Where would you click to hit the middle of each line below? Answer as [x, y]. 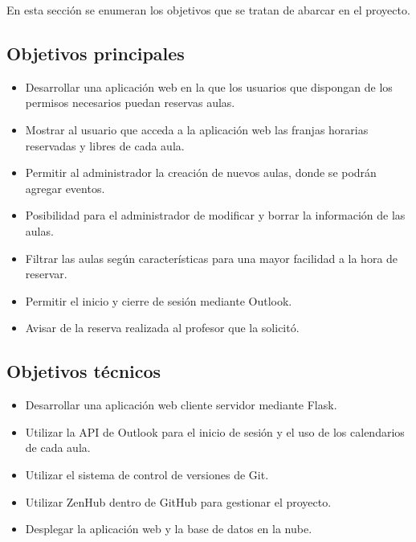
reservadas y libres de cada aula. [105, 145]
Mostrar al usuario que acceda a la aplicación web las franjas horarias [197, 129]
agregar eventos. [65, 188]
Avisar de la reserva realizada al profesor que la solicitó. [162, 328]
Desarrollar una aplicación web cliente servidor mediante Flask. [181, 405]
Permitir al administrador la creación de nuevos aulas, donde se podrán [201, 172]
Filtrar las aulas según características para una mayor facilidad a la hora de [212, 258]
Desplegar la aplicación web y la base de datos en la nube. [169, 529]
